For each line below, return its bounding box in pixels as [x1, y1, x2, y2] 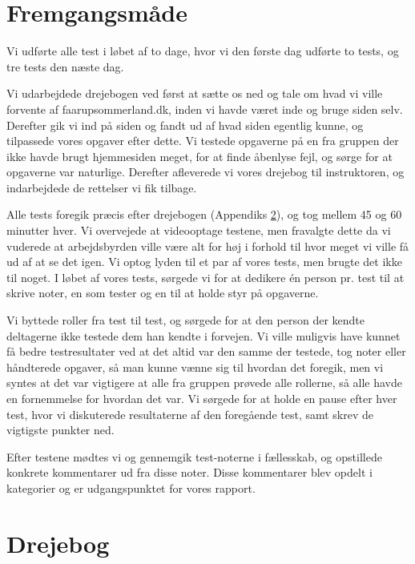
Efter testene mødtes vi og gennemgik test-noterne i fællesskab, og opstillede [6, 448, 382, 465]
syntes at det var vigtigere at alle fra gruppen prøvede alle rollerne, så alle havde [6, 374, 402, 391]
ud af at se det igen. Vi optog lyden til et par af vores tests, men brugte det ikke [6, 253, 402, 270]
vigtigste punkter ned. [6, 421, 115, 438]
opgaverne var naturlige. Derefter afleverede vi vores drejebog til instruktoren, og [6, 163, 405, 180]
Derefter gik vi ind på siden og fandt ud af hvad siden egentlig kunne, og [6, 116, 364, 133]
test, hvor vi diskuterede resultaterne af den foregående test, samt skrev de [6, 405, 373, 422]
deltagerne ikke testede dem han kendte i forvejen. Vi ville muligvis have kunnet [6, 327, 401, 344]
